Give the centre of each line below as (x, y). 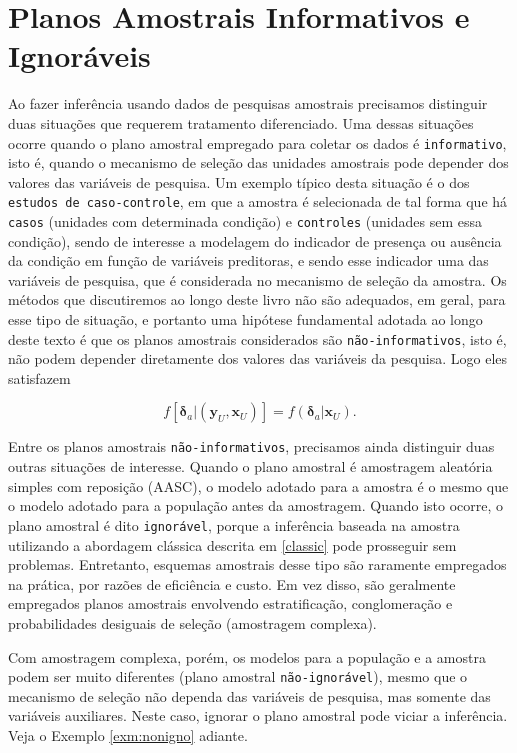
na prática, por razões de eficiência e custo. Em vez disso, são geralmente (232, 583)
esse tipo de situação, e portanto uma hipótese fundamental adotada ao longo (245, 319)
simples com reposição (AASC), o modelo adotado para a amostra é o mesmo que (258, 485)
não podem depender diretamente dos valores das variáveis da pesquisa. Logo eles (258, 358)
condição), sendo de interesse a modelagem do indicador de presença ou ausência (255, 240)
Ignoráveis (79, 55)
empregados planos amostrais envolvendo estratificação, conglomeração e (230, 603)
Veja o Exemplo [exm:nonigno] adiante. (128, 734)
